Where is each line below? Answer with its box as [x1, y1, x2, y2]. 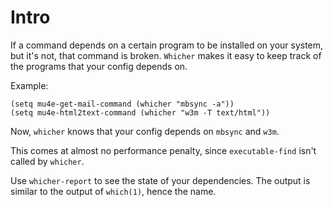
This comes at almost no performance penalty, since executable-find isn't [10, 144, 317, 156]
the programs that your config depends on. [10, 60, 188, 72]
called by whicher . [10, 155, 85, 167]
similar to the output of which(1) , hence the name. [10, 185, 217, 197]
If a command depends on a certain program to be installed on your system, [10, 39, 324, 51]
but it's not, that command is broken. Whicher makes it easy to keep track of [10, 49, 322, 61]
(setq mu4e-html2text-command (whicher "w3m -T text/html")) [10, 107, 271, 118]
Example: [10, 79, 49, 91]
